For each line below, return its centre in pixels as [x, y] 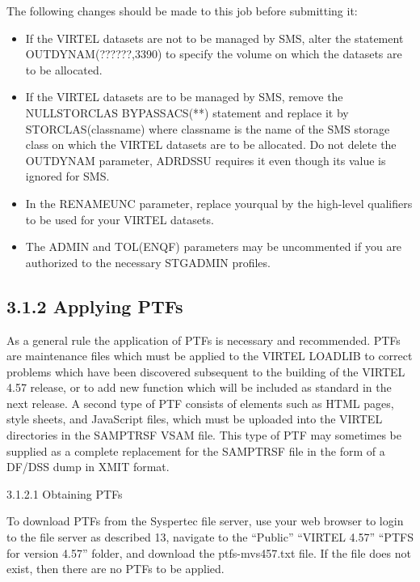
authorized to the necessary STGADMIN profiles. [148, 262]
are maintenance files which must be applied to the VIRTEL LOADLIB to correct [210, 356]
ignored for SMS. [67, 176]
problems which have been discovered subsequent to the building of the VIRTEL [206, 371]
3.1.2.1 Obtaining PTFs [65, 493]
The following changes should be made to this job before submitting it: [182, 11]
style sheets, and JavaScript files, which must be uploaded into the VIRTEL [195, 419]
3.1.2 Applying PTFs [95, 306]
